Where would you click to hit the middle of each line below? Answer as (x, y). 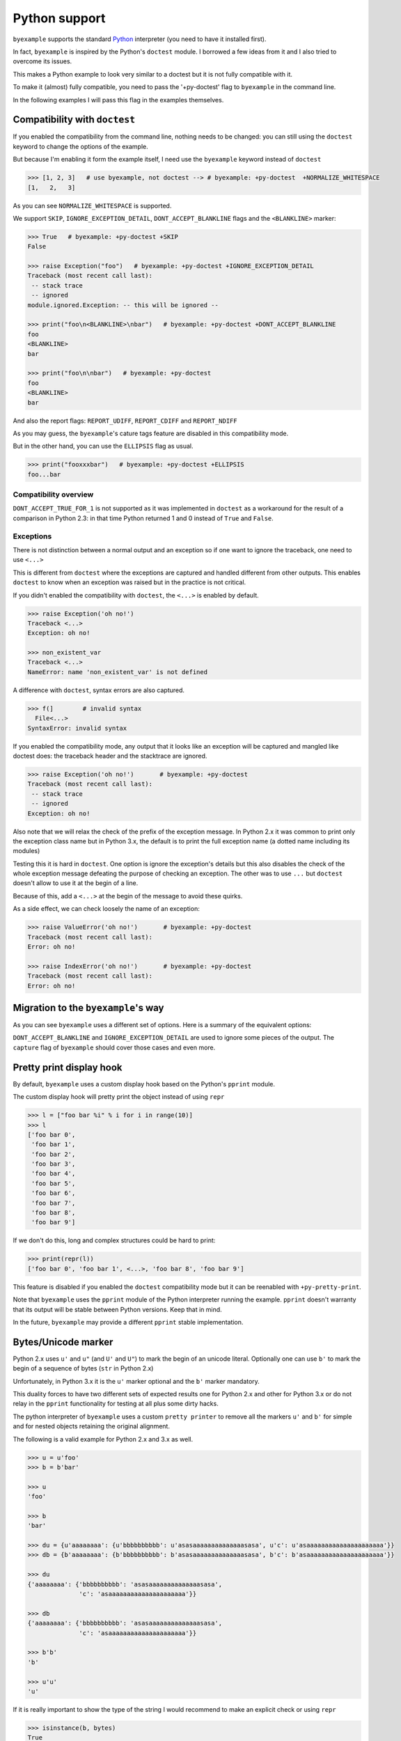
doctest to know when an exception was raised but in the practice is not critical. (129, 582)
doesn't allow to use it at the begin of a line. (76, 883)
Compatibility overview (53, 494)
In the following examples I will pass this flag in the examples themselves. (118, 100)
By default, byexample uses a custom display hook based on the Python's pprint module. (144, 1084)
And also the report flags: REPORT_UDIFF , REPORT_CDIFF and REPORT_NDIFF (125, 421)
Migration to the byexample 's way (88, 1007)
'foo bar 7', (54, 1203)
